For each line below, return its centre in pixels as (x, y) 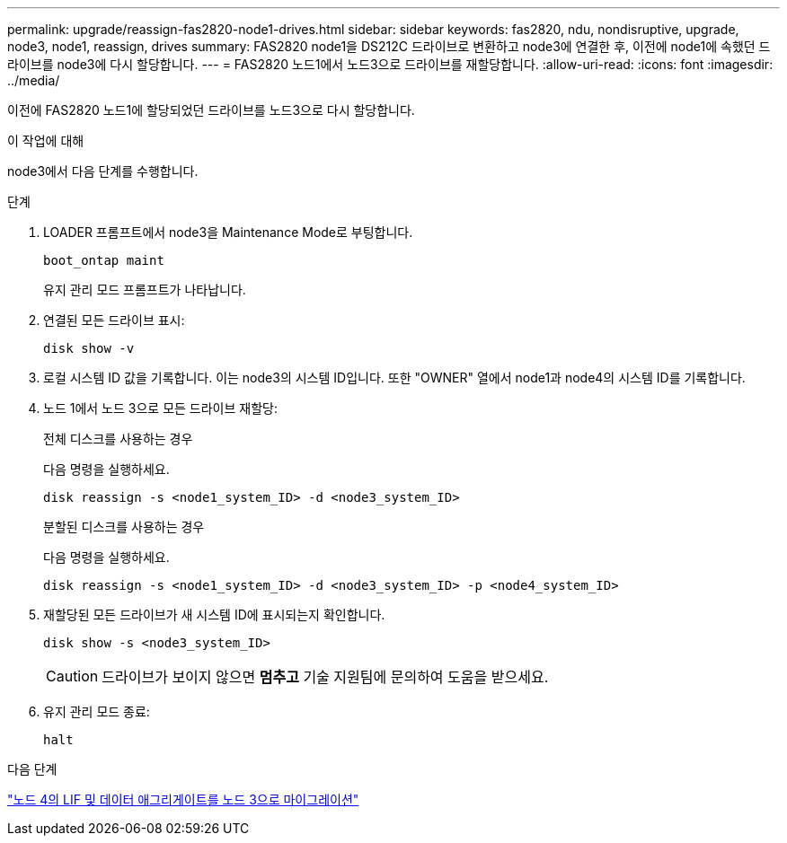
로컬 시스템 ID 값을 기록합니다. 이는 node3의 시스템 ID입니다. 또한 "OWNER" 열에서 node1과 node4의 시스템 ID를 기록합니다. (394, 378)
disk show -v (89, 348)
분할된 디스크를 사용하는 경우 (124, 527)
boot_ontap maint (104, 260)
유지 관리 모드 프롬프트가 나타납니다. (145, 290)
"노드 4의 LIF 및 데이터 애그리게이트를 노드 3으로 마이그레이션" (183, 799)
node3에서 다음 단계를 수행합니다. (103, 171)
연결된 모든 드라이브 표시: (114, 320)
